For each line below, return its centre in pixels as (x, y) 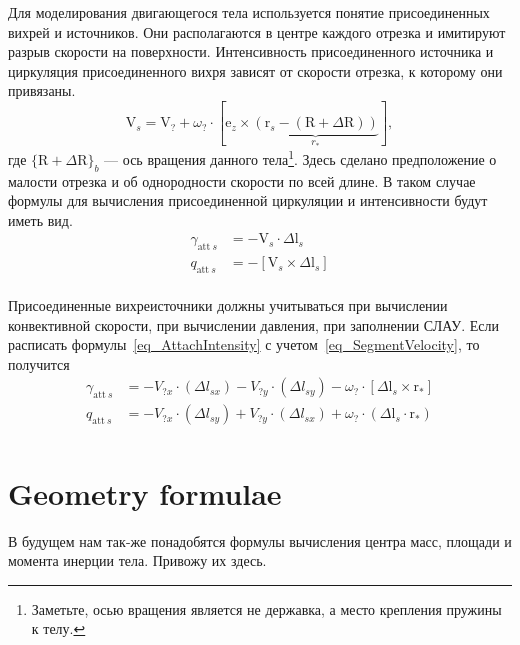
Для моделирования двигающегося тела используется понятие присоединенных (249, 12)
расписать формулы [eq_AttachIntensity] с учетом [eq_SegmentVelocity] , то (244, 344)
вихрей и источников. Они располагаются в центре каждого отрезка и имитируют (257, 31)
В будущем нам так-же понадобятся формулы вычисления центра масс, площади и (260, 540)
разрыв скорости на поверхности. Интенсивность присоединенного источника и (251, 51)
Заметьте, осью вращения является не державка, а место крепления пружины (266, 608)
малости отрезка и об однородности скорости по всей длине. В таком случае (242, 180)
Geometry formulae (145, 492)
